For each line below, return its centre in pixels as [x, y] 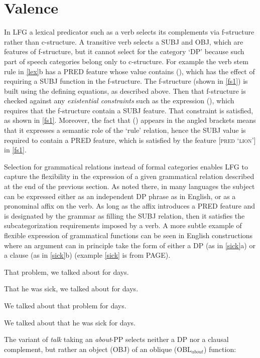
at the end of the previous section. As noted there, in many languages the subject [129, 186]
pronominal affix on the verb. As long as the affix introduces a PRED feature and [130, 206]
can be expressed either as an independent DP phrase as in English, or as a [120, 196]
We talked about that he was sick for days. [70, 322]
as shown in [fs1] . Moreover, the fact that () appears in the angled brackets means [130, 120]
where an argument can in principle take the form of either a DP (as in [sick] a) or [130, 245]
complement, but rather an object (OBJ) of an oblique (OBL [98, 349]
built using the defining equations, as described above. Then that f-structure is [125, 91]
